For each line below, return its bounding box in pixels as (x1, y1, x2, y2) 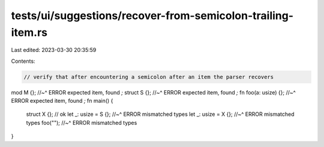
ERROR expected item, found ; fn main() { (11, 97, 113, 105)
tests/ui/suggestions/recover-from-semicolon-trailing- (11, 9, 294, 22)
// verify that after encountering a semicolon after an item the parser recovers (23, 73, 274, 80)
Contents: (11, 57, 35, 65)
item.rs (11, 26, 48, 39)
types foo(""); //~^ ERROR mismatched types (26, 119, 137, 126)
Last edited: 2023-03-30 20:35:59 (11, 47, 97, 54)
